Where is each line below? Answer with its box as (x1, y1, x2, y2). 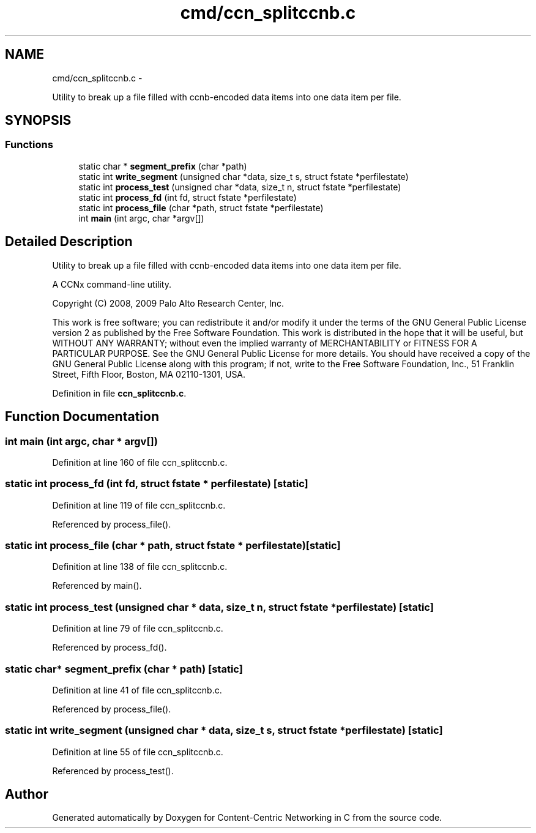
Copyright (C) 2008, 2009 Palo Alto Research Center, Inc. (52, 297, 285, 308)
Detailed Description (5, 234, 133, 250)
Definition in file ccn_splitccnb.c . (52, 387, 187, 398)
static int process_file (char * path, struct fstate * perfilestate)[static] (5, 539, 341, 551)
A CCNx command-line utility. (52, 278, 171, 289)
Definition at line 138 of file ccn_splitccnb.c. (52, 561, 228, 572)
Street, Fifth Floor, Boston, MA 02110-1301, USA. (52, 368, 246, 379)
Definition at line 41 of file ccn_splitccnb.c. (52, 684, 222, 695)
